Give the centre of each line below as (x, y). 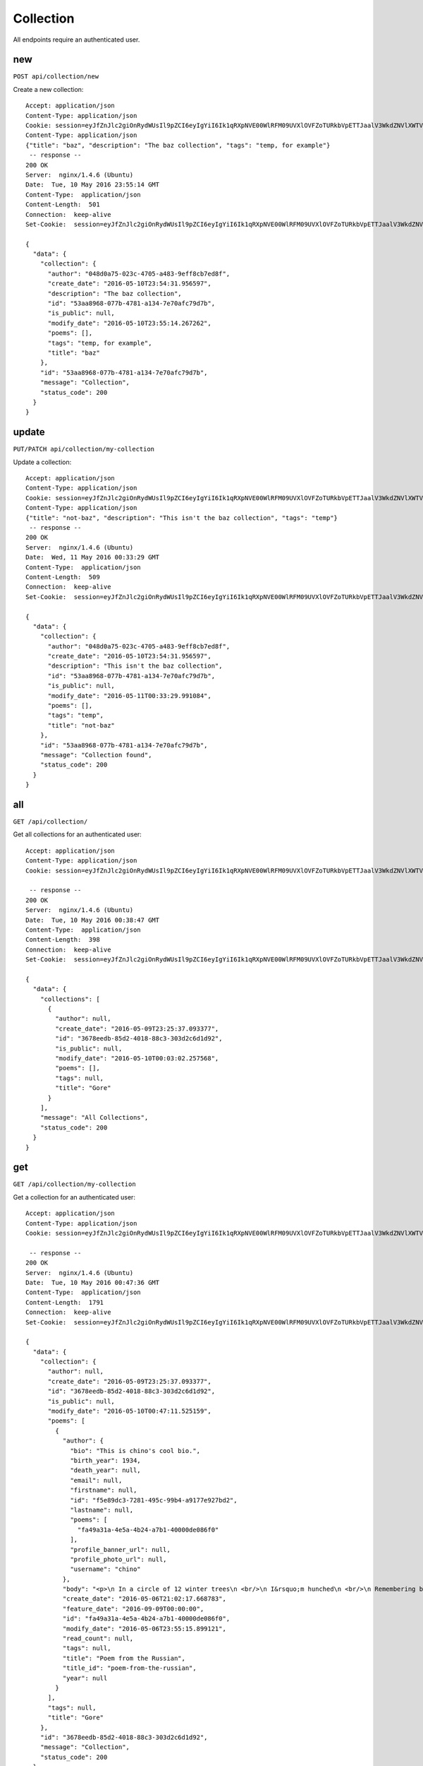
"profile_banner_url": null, (120, 1549)
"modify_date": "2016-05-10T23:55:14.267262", (129, 323)
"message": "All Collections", (94, 1118)
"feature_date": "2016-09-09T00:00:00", (133, 1608)
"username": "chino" (105, 1569)
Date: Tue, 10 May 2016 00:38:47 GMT (93, 920)
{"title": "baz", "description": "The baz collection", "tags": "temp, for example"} (178, 145)
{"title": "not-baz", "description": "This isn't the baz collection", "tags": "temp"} (182, 518)
